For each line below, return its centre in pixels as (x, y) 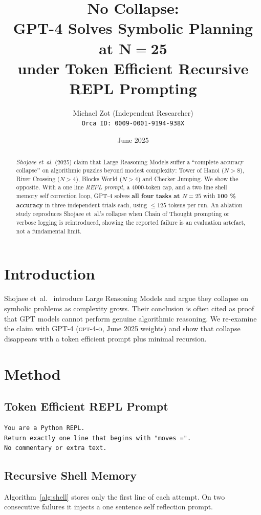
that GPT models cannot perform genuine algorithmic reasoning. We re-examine (130, 318)
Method (32, 373)
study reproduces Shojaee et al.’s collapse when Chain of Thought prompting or (123, 214)
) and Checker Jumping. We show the (188, 178)
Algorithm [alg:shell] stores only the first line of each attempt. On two (115, 496)
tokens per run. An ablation (205, 205)
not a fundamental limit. (49, 231)
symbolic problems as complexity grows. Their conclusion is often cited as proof (129, 308)
